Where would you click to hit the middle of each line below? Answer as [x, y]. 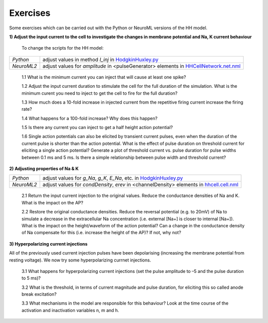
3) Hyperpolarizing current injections [48, 244]
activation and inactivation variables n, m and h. [70, 310]
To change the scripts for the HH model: [63, 48]
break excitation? [39, 294]
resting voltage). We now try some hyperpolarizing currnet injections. [80, 260]
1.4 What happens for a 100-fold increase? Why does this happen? [90, 118]
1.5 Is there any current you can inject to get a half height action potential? [97, 128]
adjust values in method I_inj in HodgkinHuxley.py [100, 60]
